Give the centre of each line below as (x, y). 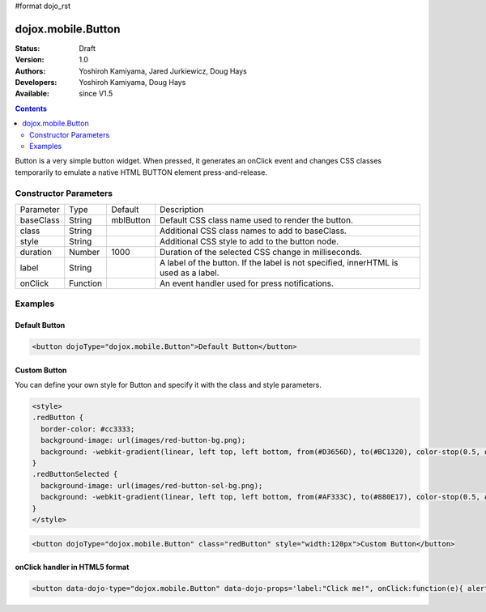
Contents (31, 108)
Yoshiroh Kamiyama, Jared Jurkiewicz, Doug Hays (163, 71)
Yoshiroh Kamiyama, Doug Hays (132, 83)
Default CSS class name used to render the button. (256, 220)
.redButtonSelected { (75, 474)
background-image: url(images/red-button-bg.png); (143, 440)
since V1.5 (96, 94)
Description (181, 209)
